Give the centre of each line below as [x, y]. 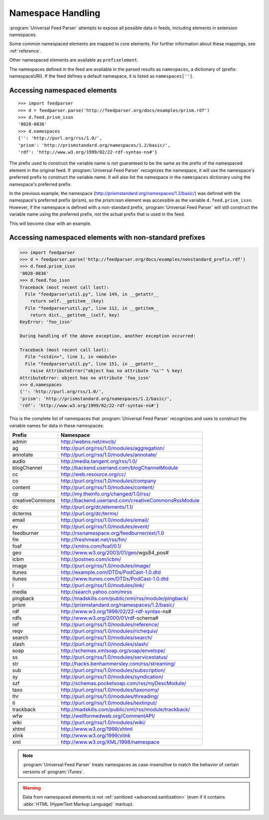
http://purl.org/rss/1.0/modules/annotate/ [109, 454]
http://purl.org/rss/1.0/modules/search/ [106, 637]
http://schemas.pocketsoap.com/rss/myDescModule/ [123, 683]
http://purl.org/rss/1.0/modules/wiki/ [103, 722]
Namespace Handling [55, 13]
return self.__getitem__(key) [67, 301]
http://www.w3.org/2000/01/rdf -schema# [110, 618]
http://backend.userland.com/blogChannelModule [119, 468]
